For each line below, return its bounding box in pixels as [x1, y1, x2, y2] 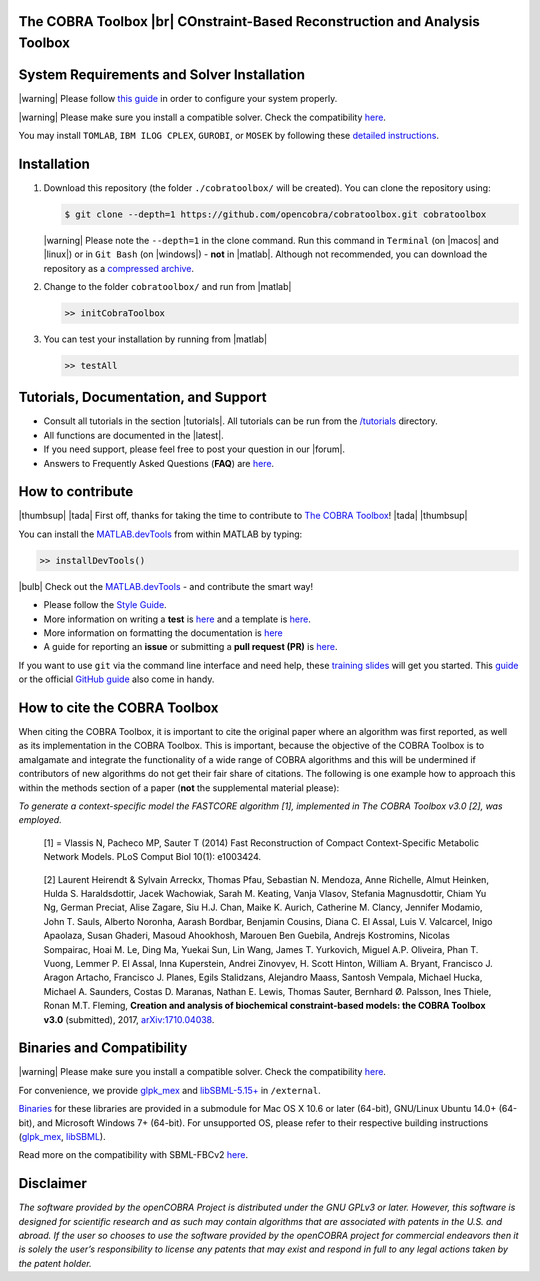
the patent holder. [18, 1257, 92, 1269]
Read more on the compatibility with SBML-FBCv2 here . [18, 1149, 249, 1161]
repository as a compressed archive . [43, 262, 195, 274]
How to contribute [18, 483, 134, 500]
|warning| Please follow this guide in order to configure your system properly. [18, 93, 338, 105]
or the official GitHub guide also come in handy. [18, 673, 215, 685]
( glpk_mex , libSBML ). [18, 1130, 106, 1142]
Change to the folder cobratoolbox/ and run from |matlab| [43, 280, 292, 292]
